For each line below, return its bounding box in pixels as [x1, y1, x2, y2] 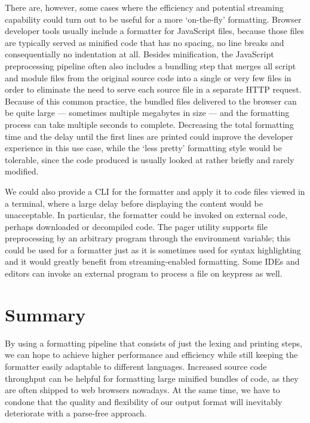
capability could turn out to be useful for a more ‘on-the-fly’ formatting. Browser [5, 13, 302, 25]
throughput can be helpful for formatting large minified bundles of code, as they [5, 372, 299, 384]
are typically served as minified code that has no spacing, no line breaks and [5, 36, 284, 48]
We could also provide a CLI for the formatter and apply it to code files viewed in [5, 185, 305, 197]
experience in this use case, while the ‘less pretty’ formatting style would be [5, 142, 282, 154]
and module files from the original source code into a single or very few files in [5, 71, 291, 84]
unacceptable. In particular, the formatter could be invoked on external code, [5, 209, 288, 221]
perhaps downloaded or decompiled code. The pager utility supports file [5, 220, 268, 232]
